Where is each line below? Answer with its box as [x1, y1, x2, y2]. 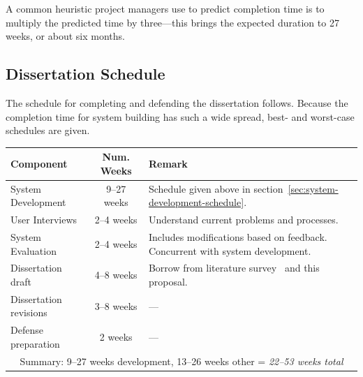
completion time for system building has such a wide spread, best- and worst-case [6, 109, 355, 124]
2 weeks [99, 330, 133, 344]
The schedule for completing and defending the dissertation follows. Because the [6, 95, 348, 110]
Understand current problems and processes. [148, 212, 339, 227]
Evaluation [10, 243, 57, 258]
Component [10, 156, 68, 171]
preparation [10, 336, 60, 350]
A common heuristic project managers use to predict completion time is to [6, 1, 325, 15]
